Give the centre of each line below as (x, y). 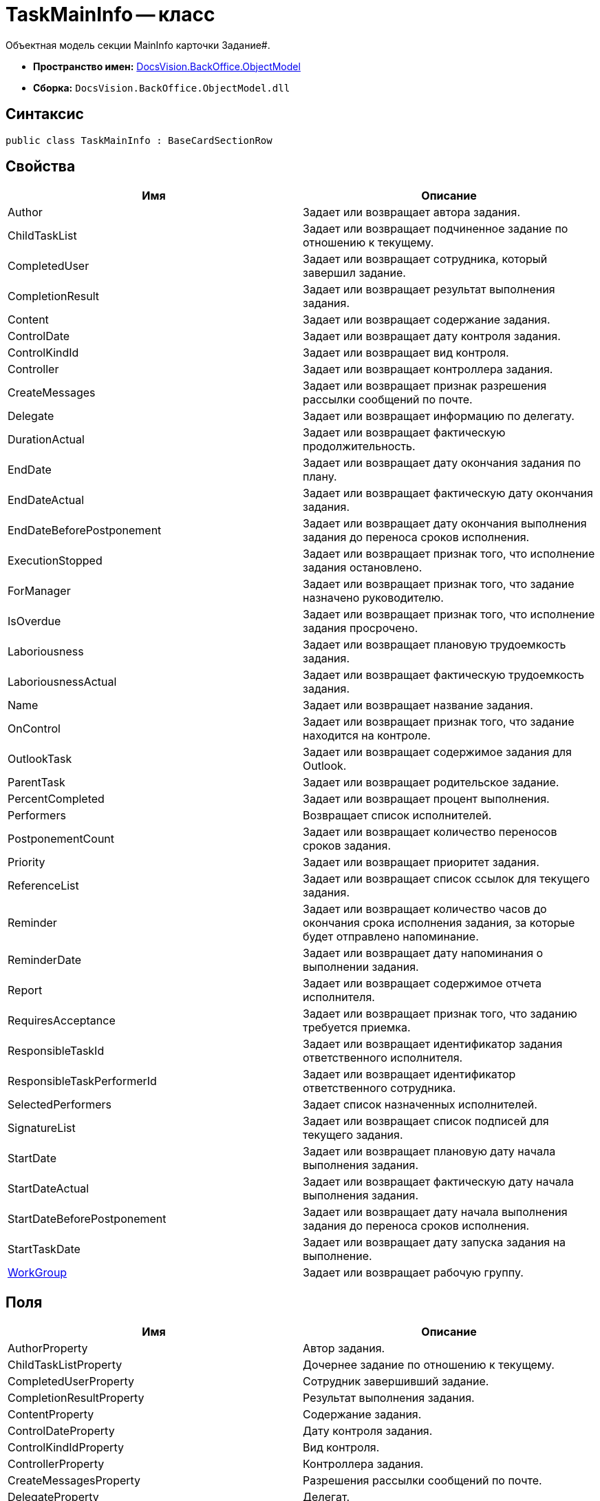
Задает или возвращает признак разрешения (425, 386)
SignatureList (42, 1128)
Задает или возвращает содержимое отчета (422, 984)
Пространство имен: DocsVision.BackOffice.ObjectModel (167, 66)
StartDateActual (49, 1189)
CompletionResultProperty (76, 1398)
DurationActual (46, 440)
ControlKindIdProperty (66, 1448)
